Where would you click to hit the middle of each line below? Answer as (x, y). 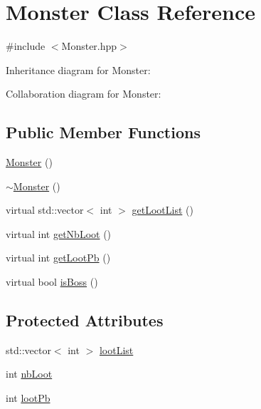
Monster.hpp (89, 46)
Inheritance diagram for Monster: (78, 69)
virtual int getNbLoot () (59, 233)
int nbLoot (29, 374)
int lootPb (28, 398)
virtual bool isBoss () (52, 282)
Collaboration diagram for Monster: (84, 94)
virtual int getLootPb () (58, 258)
